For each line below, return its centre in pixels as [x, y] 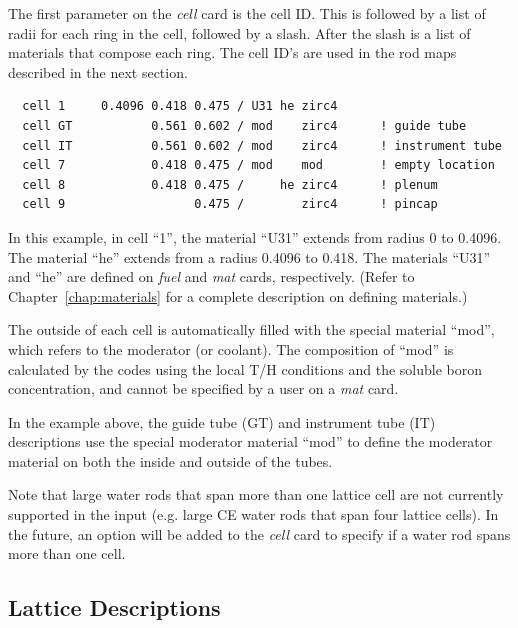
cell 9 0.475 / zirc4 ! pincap [230, 204]
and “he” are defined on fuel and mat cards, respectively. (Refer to [211, 276]
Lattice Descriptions [114, 607]
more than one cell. [67, 553]
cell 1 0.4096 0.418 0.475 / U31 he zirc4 [180, 106]
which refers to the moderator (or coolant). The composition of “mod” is [231, 348]
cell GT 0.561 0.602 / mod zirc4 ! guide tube [244, 125]
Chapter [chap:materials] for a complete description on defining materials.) [238, 295]
